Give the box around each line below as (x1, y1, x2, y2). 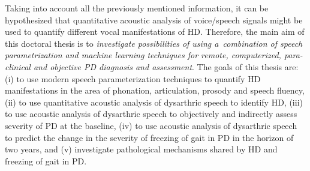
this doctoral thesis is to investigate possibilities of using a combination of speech (5, 37, 303, 49)
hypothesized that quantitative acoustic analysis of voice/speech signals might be (5, 13, 303, 26)
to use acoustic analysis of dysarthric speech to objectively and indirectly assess (5, 107, 297, 120)
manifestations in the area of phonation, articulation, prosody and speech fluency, (5, 84, 305, 97)
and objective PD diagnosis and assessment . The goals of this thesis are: (33, 60, 299, 73)
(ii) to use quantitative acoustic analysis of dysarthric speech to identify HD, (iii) (5, 95, 303, 108)
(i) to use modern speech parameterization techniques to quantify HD (5, 72, 261, 85)
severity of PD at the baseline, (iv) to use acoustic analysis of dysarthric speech (5, 119, 297, 131)
